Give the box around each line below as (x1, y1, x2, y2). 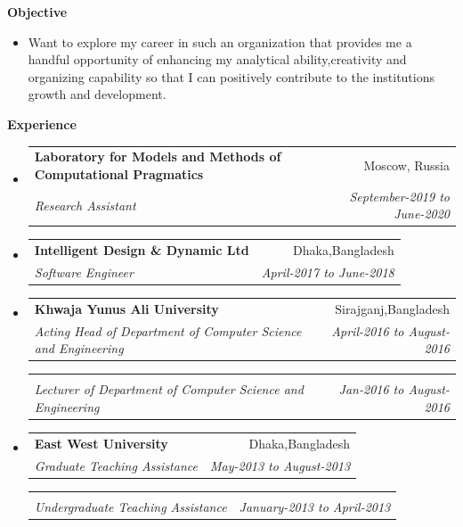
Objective (7, 3, 68, 21)
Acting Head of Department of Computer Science (34, 321, 302, 340)
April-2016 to (331, 321, 404, 340)
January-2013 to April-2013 (239, 497, 391, 515)
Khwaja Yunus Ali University (34, 299, 219, 317)
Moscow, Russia (363, 156, 450, 175)
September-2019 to (349, 186, 450, 205)
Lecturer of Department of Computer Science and (34, 380, 304, 399)
